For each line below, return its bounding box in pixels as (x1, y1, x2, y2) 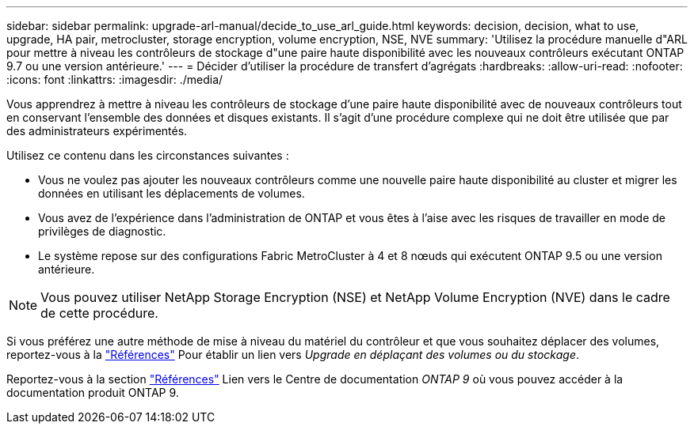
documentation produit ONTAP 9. (6, 386, 179, 399)
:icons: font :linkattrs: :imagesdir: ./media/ (6, 73, 223, 86)
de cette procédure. (40, 305, 158, 321)
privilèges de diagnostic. (38, 224, 166, 238)
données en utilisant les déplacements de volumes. (38, 187, 305, 200)
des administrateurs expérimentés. (6, 124, 188, 138)
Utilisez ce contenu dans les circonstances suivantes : (6, 149, 289, 162)
